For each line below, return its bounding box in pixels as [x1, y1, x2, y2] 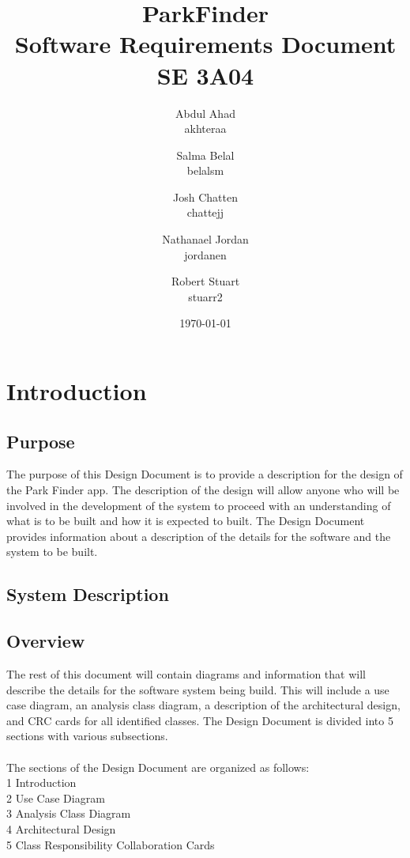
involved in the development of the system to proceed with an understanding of [6, 497, 391, 513]
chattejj [186, 204, 224, 221]
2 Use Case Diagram [6, 789, 105, 806]
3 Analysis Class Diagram [6, 805, 131, 822]
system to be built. [6, 543, 98, 560]
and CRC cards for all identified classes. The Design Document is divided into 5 [6, 712, 393, 728]
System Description [6, 582, 169, 607]
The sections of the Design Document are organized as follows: [6, 758, 310, 775]
